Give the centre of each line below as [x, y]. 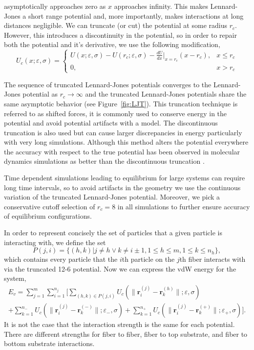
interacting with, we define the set [55, 242]
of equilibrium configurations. [48, 216]
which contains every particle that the [61, 259]
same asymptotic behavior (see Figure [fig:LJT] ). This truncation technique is [121, 103]
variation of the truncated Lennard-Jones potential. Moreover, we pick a [112, 197]
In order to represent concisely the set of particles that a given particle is [113, 233]
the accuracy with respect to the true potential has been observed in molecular [122, 151]
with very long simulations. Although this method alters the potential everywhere [126, 142]
